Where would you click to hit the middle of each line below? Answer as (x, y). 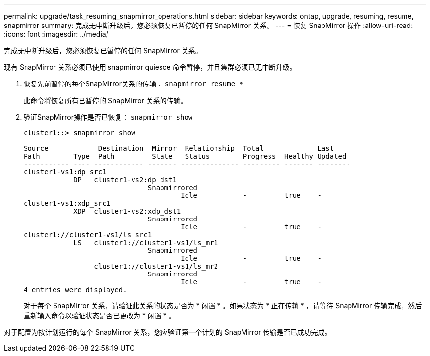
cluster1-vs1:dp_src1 (65, 172)
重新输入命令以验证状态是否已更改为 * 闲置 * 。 (100, 315)
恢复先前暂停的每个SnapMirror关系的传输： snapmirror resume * (134, 84)
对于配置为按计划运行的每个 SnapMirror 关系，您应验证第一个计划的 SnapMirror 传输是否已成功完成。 (168, 332)
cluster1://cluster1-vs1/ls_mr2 (156, 266)
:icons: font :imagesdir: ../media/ (56, 34)
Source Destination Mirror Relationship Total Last (179, 148)
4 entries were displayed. (75, 290)
